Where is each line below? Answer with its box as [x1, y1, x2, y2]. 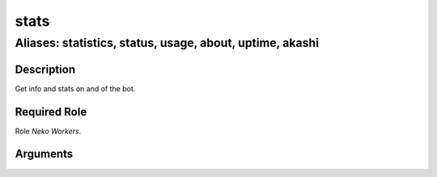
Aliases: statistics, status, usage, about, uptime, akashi [15, 36, 320, 50]
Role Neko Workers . [15, 126, 82, 136]
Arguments [15, 147, 74, 161]
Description [15, 62, 76, 76]
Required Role [15, 105, 87, 119]
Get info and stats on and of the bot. [15, 83, 136, 93]
